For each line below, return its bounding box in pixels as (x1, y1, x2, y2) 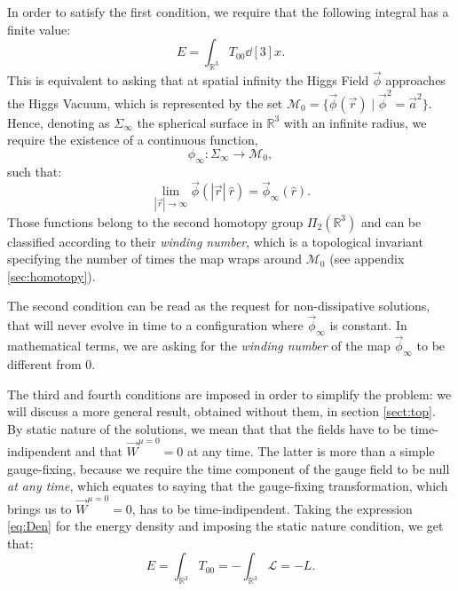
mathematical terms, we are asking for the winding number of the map (7, 336, 391, 355)
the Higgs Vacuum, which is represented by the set (7, 93, 283, 112)
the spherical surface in (137, 113, 263, 131)
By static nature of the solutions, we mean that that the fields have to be (7, 419, 407, 437)
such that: (7, 162, 62, 180)
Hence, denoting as (7, 113, 110, 131)
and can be (360, 212, 422, 231)
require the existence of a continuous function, (7, 130, 258, 149)
